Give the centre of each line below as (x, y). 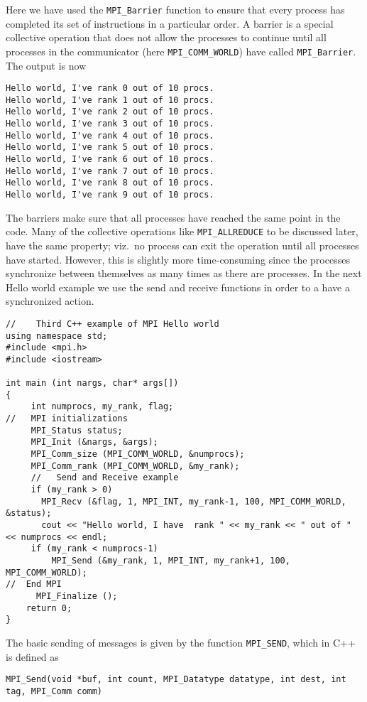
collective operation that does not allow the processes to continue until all (166, 37)
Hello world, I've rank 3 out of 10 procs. (110, 124)
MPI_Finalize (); (77, 596)
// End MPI (34, 584)
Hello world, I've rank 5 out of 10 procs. (110, 147)
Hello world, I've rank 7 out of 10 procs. (110, 171)
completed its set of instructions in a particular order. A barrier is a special (170, 23)
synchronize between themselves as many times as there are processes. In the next (184, 273)
